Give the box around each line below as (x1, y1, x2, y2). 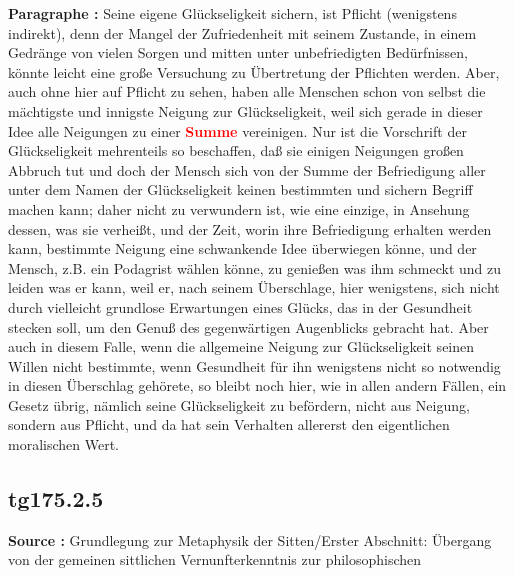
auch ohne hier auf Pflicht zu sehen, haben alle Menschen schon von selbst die (8, 81, 486, 102)
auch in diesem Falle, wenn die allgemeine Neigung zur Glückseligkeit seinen (8, 336, 475, 357)
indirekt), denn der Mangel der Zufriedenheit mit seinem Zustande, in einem (8, 22, 477, 43)
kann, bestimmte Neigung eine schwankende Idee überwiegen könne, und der (8, 238, 477, 259)
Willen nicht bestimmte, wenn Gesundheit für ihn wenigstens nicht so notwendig (8, 355, 501, 376)
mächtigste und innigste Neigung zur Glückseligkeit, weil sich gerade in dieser (8, 100, 483, 121)
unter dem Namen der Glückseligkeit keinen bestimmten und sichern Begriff (8, 179, 473, 200)
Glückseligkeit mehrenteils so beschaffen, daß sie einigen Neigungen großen (8, 140, 464, 161)
